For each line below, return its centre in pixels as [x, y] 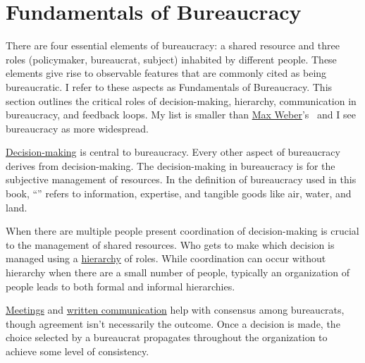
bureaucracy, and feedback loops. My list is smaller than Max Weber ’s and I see [181, 115]
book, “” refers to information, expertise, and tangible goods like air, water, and [179, 193]
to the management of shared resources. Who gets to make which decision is [170, 244]
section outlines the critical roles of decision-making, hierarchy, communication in [181, 100]
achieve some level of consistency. [78, 351]
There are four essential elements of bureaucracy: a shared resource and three [173, 45]
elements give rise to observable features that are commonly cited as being [166, 73]
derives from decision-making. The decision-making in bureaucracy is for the [171, 165]
